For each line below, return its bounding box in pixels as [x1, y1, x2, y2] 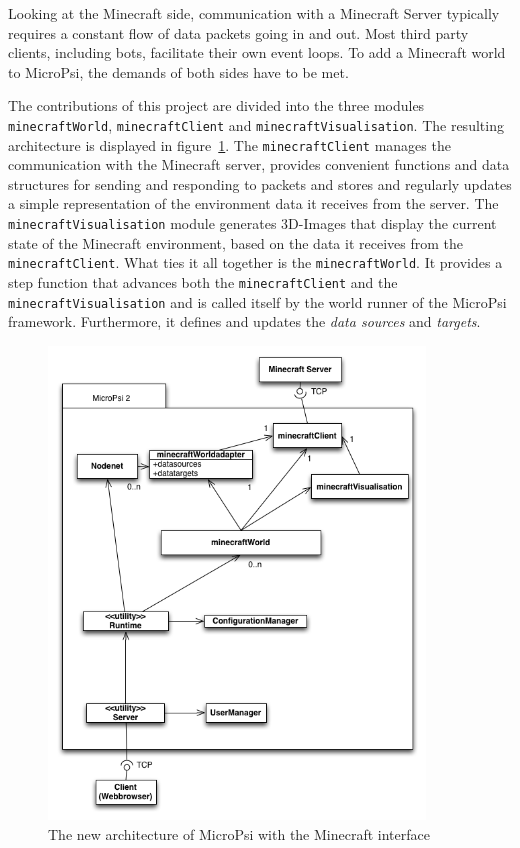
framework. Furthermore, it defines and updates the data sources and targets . [8, 311, 481, 332]
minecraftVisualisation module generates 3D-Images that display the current [8, 213, 497, 234]
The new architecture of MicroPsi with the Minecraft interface [48, 824, 430, 845]
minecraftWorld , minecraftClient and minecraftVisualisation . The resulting [8, 114, 504, 135]
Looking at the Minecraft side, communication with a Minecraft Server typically [8, 3, 500, 23]
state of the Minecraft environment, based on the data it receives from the [8, 232, 463, 253]
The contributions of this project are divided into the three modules [8, 95, 425, 116]
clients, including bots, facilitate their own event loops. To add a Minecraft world [8, 42, 506, 63]
